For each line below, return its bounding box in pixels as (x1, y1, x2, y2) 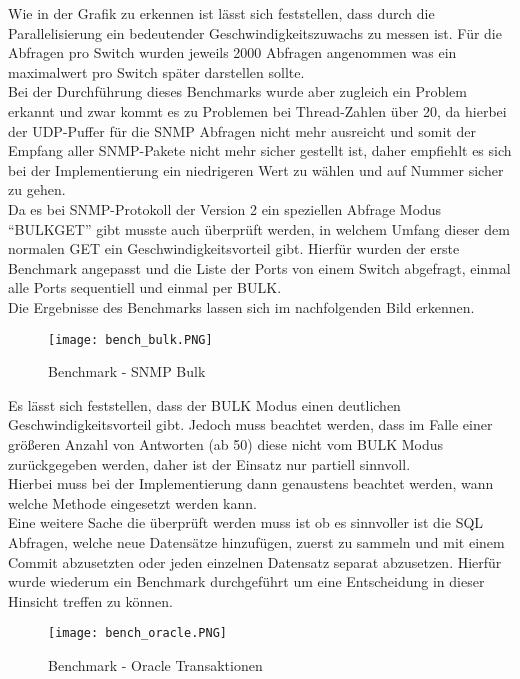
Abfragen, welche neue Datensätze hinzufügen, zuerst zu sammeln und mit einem (8, 531, 505, 552)
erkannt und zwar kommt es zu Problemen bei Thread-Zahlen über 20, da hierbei (8, 100, 507, 121)
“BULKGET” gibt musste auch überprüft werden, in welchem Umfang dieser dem (8, 218, 510, 239)
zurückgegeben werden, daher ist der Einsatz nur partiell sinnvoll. (8, 453, 411, 474)
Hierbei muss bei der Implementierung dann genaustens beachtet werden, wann (8, 473, 494, 494)
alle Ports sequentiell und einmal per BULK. (8, 277, 282, 298)
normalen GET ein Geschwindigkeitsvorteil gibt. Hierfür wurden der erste (8, 238, 460, 259)
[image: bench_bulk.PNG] (48, 332, 213, 347)
